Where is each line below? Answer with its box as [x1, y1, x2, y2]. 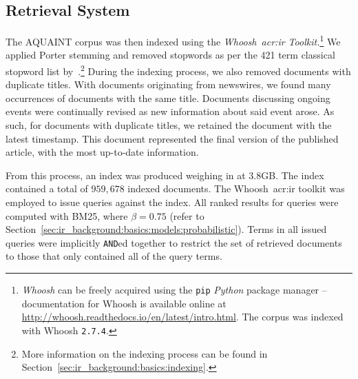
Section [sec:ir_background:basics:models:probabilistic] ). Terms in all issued [6, 222, 327, 236]
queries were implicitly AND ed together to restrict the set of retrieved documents [6, 235, 342, 249]
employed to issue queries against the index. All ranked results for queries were [6, 195, 339, 209]
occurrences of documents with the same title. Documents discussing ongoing [6, 90, 330, 105]
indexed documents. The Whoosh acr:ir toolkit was [127, 181, 345, 196]
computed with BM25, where [6, 208, 128, 223]
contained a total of [6, 181, 88, 196]
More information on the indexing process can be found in [21, 346, 268, 360]
